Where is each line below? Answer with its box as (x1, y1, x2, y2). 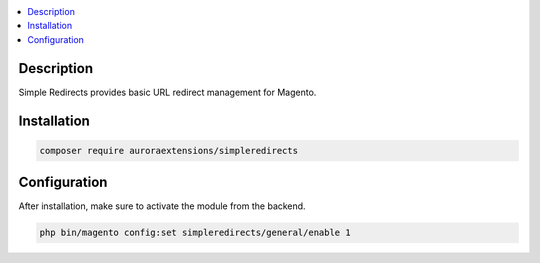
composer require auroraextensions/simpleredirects (39, 145, 299, 156)
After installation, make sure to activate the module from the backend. (18, 200, 306, 212)
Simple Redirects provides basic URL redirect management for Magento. (18, 86, 317, 98)
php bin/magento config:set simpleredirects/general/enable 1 (39, 227, 351, 239)
